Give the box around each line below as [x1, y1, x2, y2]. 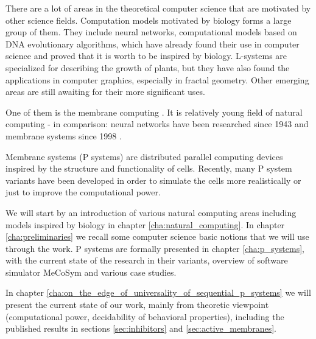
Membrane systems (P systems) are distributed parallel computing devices [5, 150, 283, 163]
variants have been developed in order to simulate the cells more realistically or [5, 173, 301, 186]
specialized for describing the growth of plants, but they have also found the [5, 61, 290, 74]
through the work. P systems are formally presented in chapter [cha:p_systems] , [5, 242, 304, 254]
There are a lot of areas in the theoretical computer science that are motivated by [5, 2, 311, 14]
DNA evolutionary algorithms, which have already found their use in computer [5, 37, 300, 50]
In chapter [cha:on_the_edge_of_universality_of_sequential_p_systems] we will [5, 286, 311, 299]
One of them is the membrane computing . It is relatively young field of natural [5, 105, 303, 118]
